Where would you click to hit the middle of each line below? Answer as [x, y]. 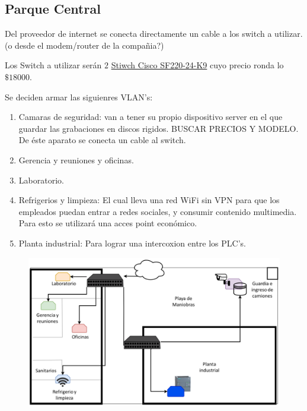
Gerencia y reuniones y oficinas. [76, 159]
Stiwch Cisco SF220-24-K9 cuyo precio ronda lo [197, 65]
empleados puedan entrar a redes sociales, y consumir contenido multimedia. [158, 211]
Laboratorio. [41, 180]
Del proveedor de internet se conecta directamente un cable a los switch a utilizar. [154, 34]
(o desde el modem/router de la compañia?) [84, 45]
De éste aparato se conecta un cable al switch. [102, 140]
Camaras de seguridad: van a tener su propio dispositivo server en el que [151, 117]
